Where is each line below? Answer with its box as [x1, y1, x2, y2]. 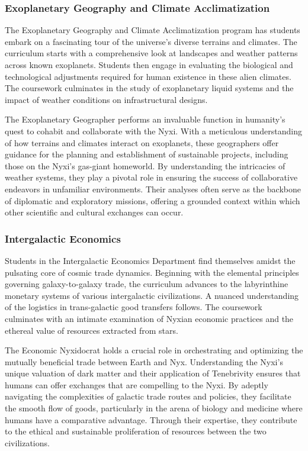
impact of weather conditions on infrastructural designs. [5, 93, 208, 105]
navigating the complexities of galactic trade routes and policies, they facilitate [5, 390, 291, 402]
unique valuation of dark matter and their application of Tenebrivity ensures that [5, 367, 301, 379]
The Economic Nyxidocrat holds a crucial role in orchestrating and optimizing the [5, 344, 303, 356]
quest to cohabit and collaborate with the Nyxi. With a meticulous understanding [5, 124, 303, 137]
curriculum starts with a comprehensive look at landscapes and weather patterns [5, 47, 298, 59]
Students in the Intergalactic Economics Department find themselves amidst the [5, 254, 296, 266]
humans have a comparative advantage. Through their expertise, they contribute [5, 413, 297, 426]
